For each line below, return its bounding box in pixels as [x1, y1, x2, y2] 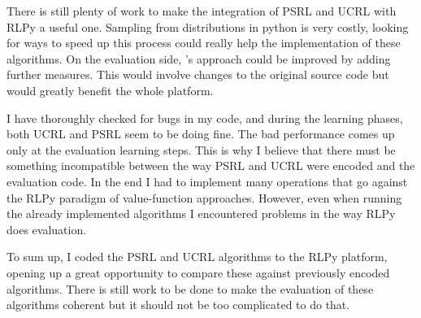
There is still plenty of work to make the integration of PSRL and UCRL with [7, 2, 397, 19]
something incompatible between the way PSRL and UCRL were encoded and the [7, 157, 415, 174]
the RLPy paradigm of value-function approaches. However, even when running [7, 189, 402, 206]
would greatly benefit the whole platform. [7, 81, 214, 98]
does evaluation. [7, 220, 87, 237]
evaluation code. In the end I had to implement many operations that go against [7, 172, 408, 189]
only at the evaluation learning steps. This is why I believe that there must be [7, 141, 396, 158]
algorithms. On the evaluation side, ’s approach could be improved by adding [7, 50, 391, 67]
